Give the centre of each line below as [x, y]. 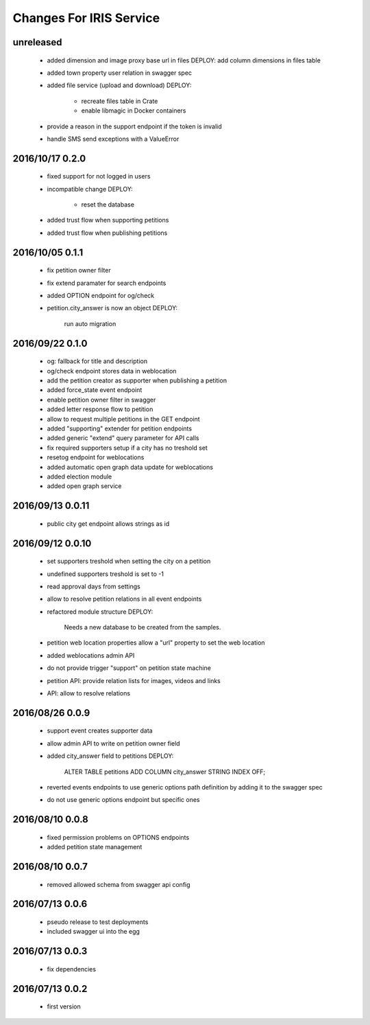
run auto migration [90, 323]
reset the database [108, 205]
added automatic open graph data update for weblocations [130, 467]
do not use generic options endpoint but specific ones [123, 800]
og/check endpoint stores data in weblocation [112, 371]
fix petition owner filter [79, 270]
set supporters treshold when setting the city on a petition [129, 561]
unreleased [37, 42]
